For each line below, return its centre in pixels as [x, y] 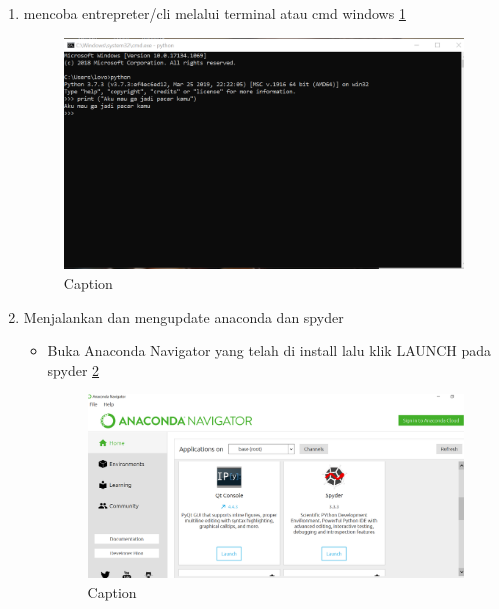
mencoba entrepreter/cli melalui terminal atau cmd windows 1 [214, 13]
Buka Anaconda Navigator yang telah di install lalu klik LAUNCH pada [269, 350]
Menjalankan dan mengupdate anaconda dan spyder [183, 316]
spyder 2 [73, 369]
